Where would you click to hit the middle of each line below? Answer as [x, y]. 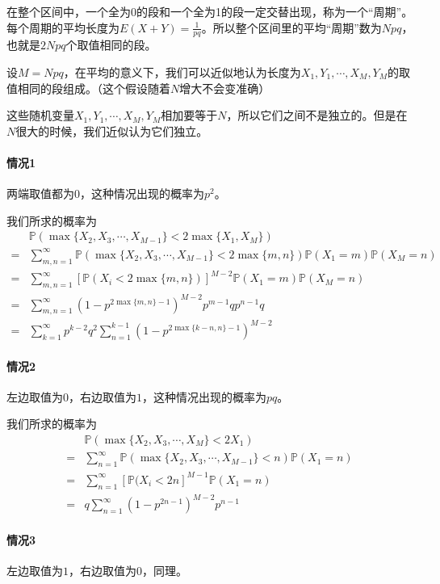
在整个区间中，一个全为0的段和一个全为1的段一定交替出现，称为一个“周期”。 [210, 11]
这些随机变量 [40, 115]
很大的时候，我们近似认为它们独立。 [112, 130]
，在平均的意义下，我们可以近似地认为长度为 [182, 72]
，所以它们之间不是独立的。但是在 [317, 115]
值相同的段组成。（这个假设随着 [88, 88]
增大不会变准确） [225, 88]
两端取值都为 [40, 193]
